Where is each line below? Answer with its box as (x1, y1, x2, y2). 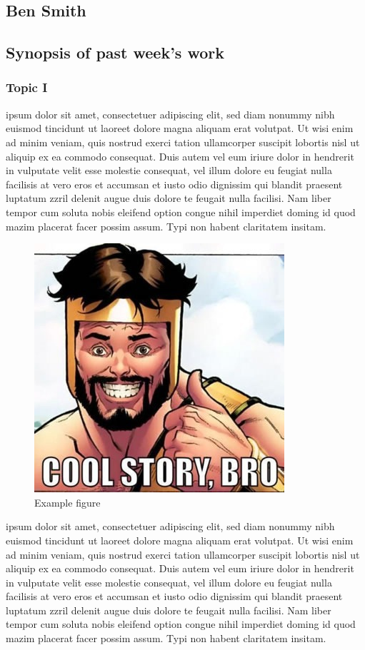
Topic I (6, 78, 48, 96)
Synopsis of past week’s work (6, 41, 224, 64)
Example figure (34, 494, 101, 509)
